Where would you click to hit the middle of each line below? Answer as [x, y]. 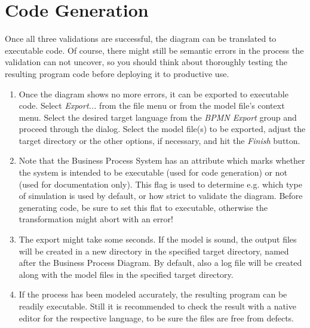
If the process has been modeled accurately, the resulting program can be [153, 294]
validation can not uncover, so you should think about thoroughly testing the [146, 62]
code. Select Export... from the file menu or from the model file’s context [152, 105]
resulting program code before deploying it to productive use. [117, 73]
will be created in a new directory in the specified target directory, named [154, 251]
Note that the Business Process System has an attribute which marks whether [162, 160]
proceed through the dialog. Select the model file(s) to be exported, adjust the [162, 129]
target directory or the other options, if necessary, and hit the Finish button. [159, 140]
